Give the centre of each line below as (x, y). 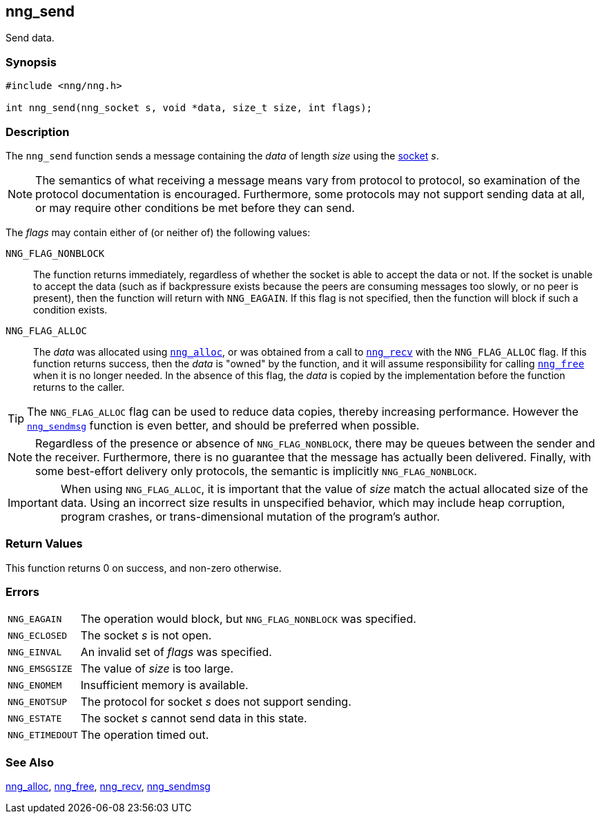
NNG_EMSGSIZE (40, 668)
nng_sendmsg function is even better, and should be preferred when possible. (223, 425)
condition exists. (70, 309)
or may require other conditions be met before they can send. (195, 208)
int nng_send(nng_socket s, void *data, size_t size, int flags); (189, 108)
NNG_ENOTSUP (38, 702)
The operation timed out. (145, 735)
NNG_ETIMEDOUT (43, 735)
